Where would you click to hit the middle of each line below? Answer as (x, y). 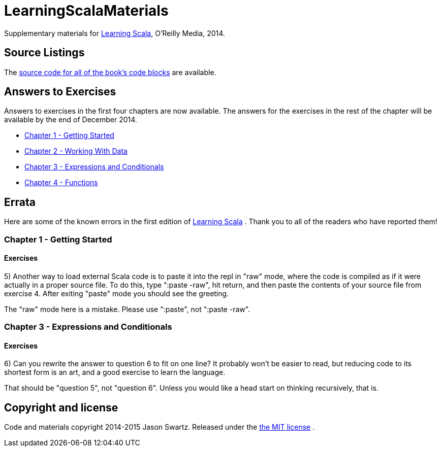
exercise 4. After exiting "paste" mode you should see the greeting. (117, 293)
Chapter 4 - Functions (61, 183)
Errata (20, 202)
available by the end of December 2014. (71, 120)
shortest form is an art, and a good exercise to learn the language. (115, 372)
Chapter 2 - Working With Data (76, 151)
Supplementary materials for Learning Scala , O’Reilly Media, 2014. (115, 33)
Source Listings (44, 53)
